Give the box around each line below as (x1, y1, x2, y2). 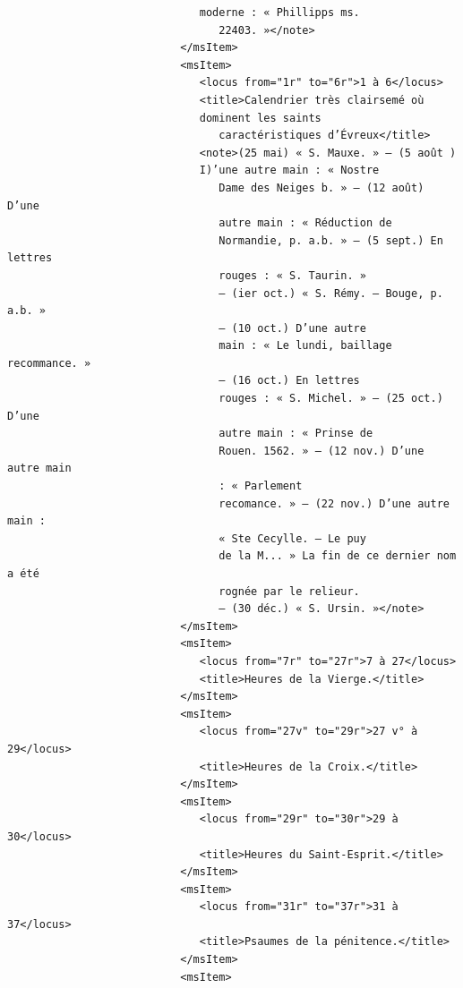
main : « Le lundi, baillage (219, 339, 392, 353)
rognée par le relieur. (219, 584, 360, 598)
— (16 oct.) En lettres (219, 374, 360, 388)
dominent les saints (199, 111, 322, 124)
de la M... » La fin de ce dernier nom (219, 549, 457, 563)
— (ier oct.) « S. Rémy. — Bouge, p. (219, 286, 443, 300)
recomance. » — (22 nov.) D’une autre (219, 497, 450, 510)
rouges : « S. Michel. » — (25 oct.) (219, 392, 443, 405)
